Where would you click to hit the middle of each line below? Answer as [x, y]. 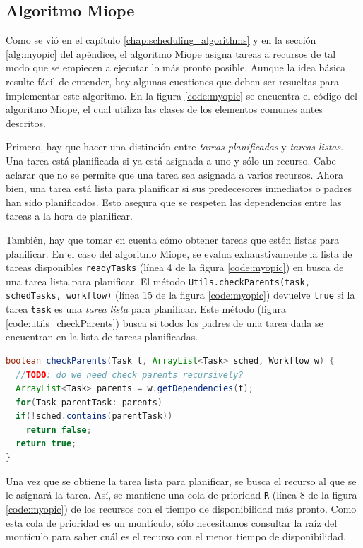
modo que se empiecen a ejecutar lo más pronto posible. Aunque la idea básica [176, 67]
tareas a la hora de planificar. [69, 216]
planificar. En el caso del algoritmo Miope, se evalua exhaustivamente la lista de [179, 253]
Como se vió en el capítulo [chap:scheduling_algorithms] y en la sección [161, 40]
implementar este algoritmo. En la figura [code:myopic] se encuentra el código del [181, 95]
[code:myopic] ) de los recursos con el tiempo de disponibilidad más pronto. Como [181, 508]
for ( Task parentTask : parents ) [89, 402]
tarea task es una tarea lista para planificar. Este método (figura [146, 309]
